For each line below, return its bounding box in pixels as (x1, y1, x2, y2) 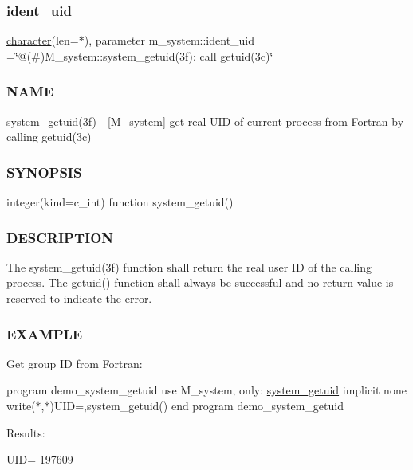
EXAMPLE (6, 323, 83, 343)
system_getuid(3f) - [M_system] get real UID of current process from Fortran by (6, 112, 404, 129)
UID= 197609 (6, 451, 73, 468)
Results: (6, 424, 45, 441)
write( (6, 398, 36, 414)
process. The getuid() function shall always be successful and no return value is (6, 274, 394, 291)
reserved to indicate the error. (6, 290, 152, 307)
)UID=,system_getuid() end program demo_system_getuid (49, 398, 344, 414)
